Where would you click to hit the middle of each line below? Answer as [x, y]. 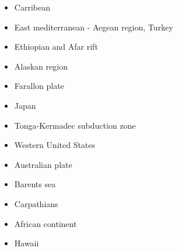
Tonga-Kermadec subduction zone [75, 125]
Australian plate [43, 164]
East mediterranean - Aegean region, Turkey [94, 27]
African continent [46, 223]
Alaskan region [41, 66]
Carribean [32, 7]
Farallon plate [39, 86]
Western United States [55, 145]
